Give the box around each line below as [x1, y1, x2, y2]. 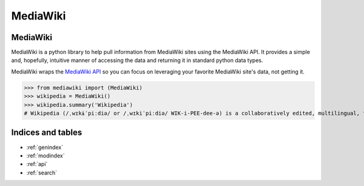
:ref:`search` [26, 169, 58, 176]
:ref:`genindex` [26, 143, 64, 151]
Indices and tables [11, 128, 83, 138]
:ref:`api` [26, 160, 48, 168]
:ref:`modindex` [26, 152, 65, 159]
